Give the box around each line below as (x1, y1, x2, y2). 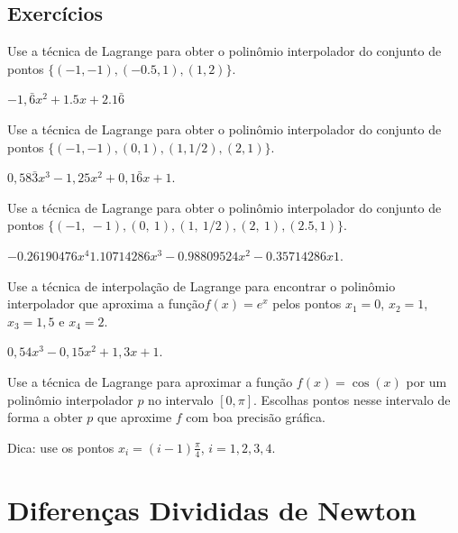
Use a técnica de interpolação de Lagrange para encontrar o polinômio (7, 276, 396, 295)
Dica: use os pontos (7, 437, 114, 456)
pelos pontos (272, 294, 342, 313)
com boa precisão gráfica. (186, 408, 325, 427)
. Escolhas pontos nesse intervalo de (253, 390, 451, 409)
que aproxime (97, 408, 172, 427)
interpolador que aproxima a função (7, 294, 205, 313)
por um (406, 372, 447, 391)
